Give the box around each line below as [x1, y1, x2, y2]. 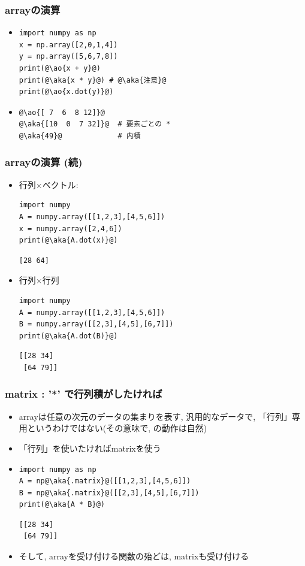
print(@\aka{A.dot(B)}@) [19, 331, 118, 340]
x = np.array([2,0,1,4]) [19, 40, 118, 49]
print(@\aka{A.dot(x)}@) [19, 236, 118, 245]
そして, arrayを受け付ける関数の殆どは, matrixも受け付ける [19, 550, 249, 562]
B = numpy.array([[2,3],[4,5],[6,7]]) [19, 320, 174, 329]
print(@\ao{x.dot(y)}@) [19, 87, 114, 96]
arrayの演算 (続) [5, 155, 83, 170]
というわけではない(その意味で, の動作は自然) [27, 422, 207, 434]
